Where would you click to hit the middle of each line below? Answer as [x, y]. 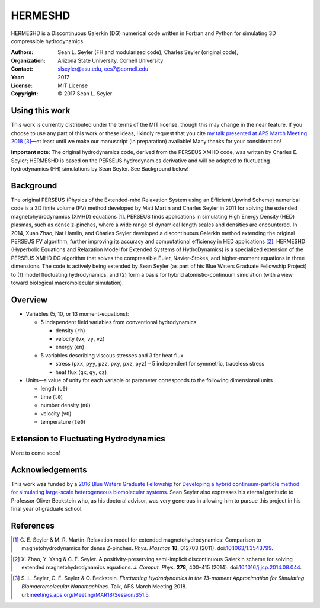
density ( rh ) [70, 330]
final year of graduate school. [47, 508]
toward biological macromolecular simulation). [67, 283]
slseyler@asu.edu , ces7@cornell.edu [103, 69]
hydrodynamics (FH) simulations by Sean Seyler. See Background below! [100, 169]
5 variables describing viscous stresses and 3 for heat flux [112, 355]
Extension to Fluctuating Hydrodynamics [88, 439]
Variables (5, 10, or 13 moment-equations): [78, 313]
